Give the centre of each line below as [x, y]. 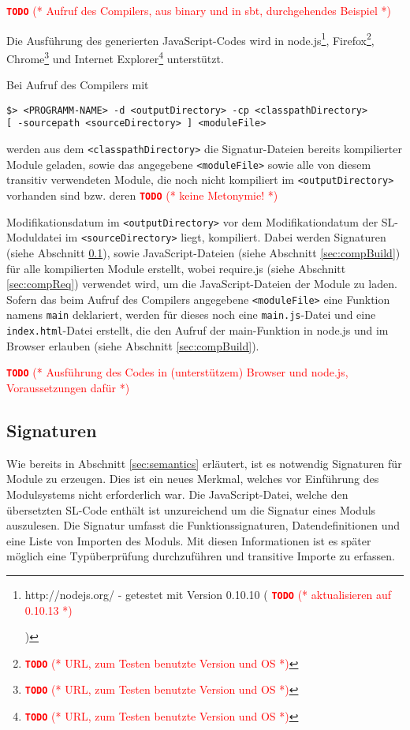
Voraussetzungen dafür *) [68, 387]
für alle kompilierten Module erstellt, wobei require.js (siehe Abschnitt [176, 268]
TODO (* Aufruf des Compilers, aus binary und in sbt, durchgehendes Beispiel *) [199, 10]
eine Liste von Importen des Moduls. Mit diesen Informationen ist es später [189, 540]
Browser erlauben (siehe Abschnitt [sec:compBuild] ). [133, 345]
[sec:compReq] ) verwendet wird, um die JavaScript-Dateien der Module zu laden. [202, 284]
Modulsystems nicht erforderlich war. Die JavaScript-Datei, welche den [177, 494]
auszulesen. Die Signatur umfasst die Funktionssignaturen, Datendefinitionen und [203, 525]
